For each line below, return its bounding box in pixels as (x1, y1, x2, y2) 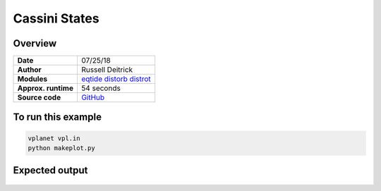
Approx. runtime (17, 83, 74, 93)
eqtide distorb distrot (81, 74, 151, 84)
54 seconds (81, 83, 121, 93)
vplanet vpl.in (28, 134, 80, 142)
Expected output (13, 164, 88, 176)
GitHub (81, 92, 105, 102)
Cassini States (13, 11, 99, 26)
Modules (17, 74, 48, 84)
